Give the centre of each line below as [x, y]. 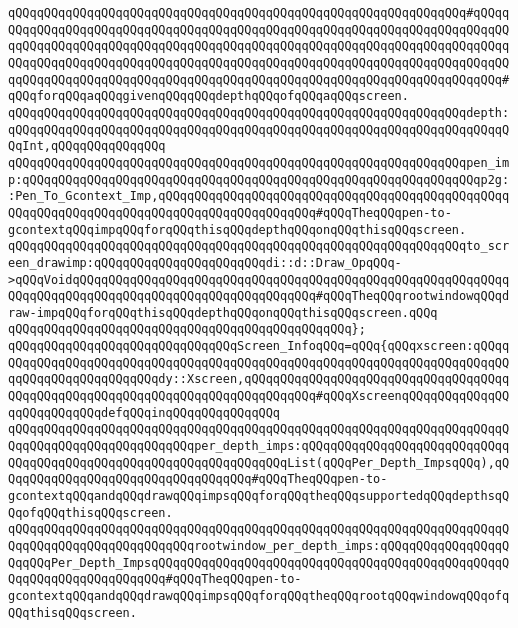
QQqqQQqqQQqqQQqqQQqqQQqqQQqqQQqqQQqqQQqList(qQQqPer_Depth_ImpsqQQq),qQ [259, 462]
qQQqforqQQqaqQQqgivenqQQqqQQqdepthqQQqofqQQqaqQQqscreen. [208, 96]
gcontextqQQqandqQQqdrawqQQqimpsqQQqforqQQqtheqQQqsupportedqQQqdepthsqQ [259, 496]
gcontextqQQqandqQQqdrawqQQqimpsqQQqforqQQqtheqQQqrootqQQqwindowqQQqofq [259, 595]
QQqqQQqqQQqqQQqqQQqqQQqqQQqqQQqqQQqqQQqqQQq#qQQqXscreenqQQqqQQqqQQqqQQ [259, 396]
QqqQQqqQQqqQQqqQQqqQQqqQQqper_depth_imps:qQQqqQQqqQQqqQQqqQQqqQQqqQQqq [259, 446]
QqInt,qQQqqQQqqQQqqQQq [87, 146]
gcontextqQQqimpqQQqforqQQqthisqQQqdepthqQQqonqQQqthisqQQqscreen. [237, 229]
